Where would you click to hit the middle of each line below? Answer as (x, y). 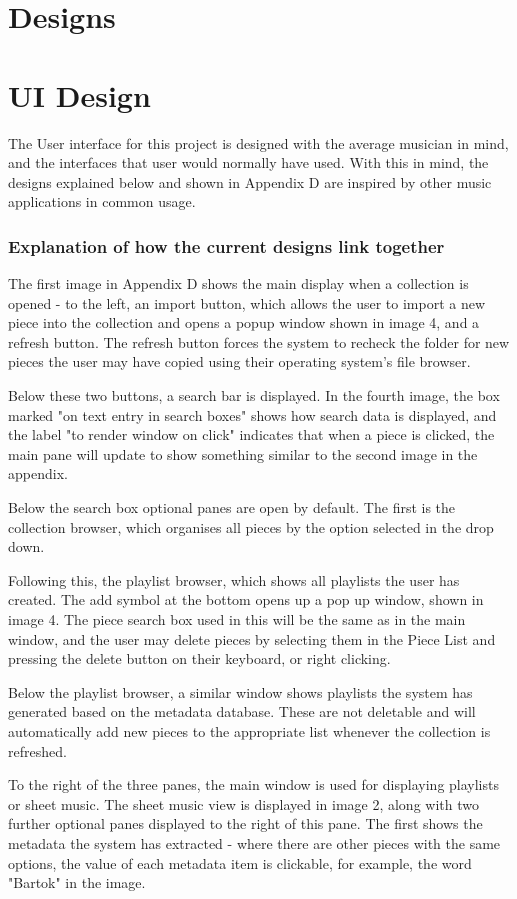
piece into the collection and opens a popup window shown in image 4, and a (244, 322)
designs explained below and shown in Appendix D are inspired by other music (250, 181)
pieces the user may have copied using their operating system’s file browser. (239, 361)
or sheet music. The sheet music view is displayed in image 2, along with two (243, 803)
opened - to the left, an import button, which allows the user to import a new (247, 302)
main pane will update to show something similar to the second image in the (243, 453)
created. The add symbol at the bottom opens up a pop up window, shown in (246, 599)
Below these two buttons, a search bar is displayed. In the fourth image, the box (254, 395)
